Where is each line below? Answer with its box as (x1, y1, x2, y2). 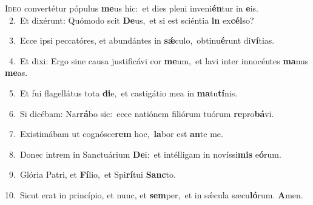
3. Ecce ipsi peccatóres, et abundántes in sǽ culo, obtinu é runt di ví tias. (8, 34, 275, 47)
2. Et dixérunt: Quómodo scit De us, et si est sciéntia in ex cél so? (8, 13, 254, 26)
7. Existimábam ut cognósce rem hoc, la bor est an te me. (8, 127, 223, 140)
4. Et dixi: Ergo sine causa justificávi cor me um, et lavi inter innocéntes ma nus (8, 54, 309, 67)
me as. (5, 66, 28, 79)
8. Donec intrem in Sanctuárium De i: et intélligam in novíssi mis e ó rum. (8, 147, 281, 160)
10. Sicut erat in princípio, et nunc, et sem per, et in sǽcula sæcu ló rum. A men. (5, 188, 303, 201)
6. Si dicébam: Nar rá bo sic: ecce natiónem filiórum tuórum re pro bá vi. (8, 107, 274, 119)
